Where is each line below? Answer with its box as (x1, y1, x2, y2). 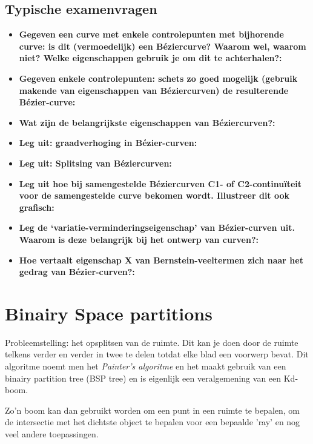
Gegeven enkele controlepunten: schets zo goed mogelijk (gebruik (19, 71, 298, 84)
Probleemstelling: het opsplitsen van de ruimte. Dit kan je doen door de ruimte (5, 336, 298, 348)
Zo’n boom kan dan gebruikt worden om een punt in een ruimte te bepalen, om (5, 403, 300, 416)
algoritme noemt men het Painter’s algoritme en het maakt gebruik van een (5, 360, 286, 373)
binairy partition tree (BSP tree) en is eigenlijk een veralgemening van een (5, 371, 282, 384)
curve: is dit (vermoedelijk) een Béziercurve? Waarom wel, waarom (19, 39, 306, 52)
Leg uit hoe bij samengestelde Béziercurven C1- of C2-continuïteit (19, 177, 302, 190)
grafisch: (19, 200, 54, 213)
